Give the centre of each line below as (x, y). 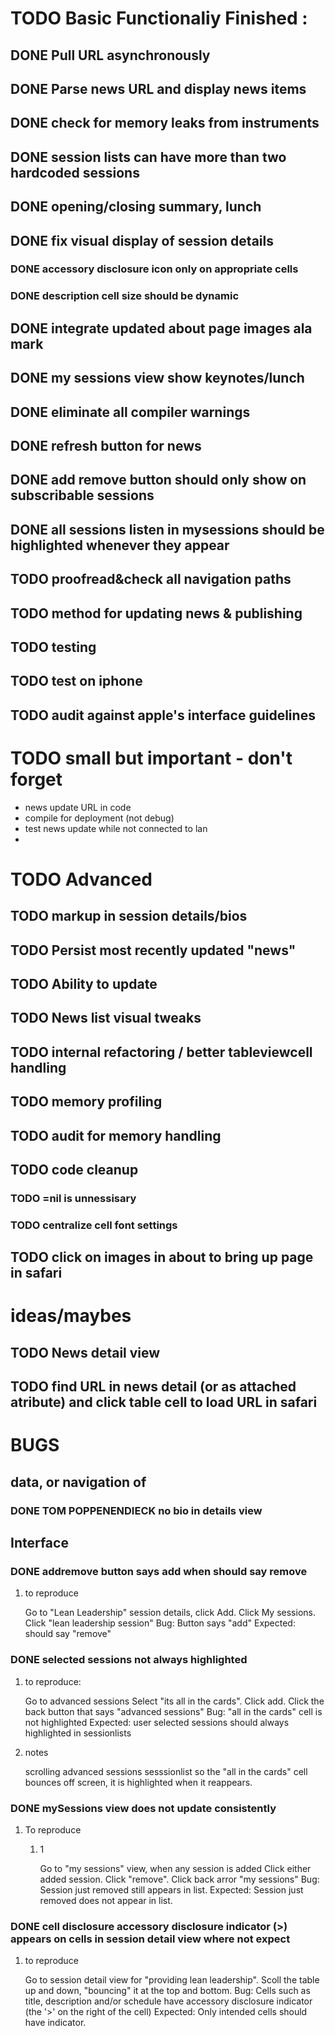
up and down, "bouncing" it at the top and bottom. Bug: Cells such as (167, 1991)
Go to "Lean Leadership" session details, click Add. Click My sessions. (170, 1613)
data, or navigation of (78, 1482)
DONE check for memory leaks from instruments (165, 123)
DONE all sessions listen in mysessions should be (167, 529)
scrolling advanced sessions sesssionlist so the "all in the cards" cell (166, 1771)
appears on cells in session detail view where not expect (150, 1939)
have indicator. (55, 2023)
